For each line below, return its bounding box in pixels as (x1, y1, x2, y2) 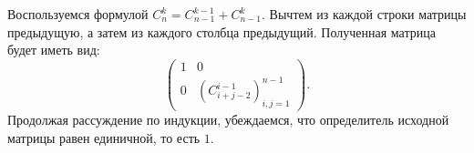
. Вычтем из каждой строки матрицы (262, 5, 467, 23)
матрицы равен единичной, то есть (7, 127, 201, 147)
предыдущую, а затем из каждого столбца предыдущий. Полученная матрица (7, 22, 436, 41)
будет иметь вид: (7, 40, 100, 59)
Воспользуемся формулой (7, 5, 149, 23)
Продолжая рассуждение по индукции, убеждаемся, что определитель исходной (7, 110, 449, 129)
